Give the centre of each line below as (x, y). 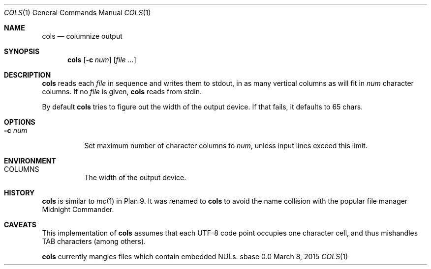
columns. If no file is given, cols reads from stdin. (122, 92)
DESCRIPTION (28, 75)
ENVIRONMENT (30, 161)
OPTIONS (20, 122)
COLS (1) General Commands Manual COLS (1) (77, 13)
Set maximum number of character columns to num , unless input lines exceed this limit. (226, 146)
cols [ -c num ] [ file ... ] (102, 60)
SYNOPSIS (22, 51)
